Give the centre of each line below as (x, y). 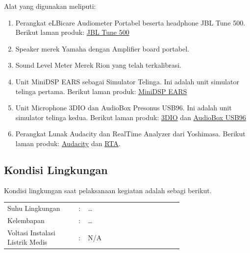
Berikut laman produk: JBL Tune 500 (72, 32)
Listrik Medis (27, 242)
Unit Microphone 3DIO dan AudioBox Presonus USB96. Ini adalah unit (124, 108)
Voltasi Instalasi (31, 232)
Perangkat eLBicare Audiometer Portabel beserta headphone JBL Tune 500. (130, 22)
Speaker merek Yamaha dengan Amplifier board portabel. (102, 48)
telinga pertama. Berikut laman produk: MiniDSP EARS (101, 91)
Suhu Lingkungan (34, 208)
